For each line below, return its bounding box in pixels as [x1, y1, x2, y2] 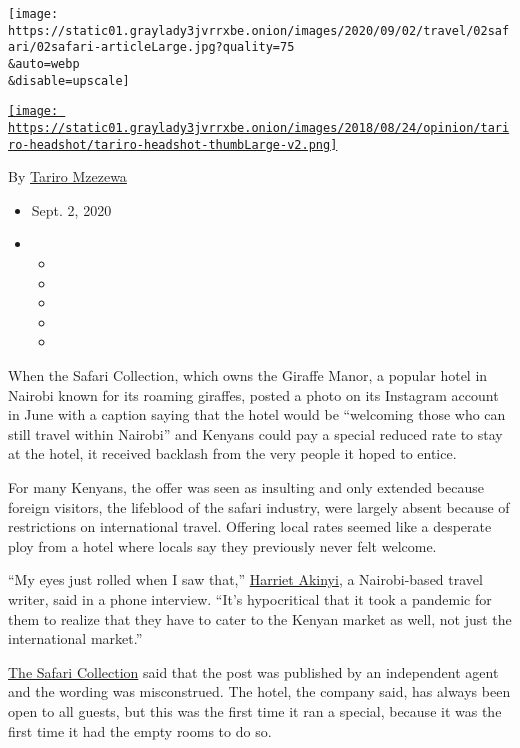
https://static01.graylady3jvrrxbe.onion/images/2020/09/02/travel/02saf [8, 23, 510, 38]
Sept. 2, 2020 [31, 199, 112, 220]
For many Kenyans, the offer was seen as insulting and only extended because [8, 476, 484, 497]
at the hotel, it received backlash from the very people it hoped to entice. [8, 443, 457, 464]
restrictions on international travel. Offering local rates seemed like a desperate [8, 516, 492, 537]
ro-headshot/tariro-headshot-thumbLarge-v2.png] [8, 137, 338, 152]
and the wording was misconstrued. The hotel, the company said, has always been [8, 681, 511, 702]
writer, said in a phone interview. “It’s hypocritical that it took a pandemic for [8, 588, 492, 609]
